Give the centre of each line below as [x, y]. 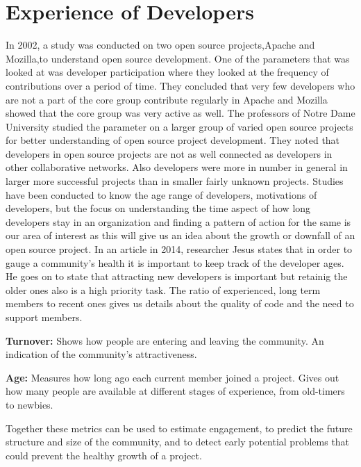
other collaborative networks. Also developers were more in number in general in [177, 167]
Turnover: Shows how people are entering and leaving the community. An [165, 340]
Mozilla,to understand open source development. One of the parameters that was [178, 58]
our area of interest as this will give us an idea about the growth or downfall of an [180, 235]
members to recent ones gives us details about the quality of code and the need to [180, 303]
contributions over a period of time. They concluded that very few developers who [180, 85]
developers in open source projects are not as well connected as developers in [169, 153]
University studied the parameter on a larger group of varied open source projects [179, 126]
